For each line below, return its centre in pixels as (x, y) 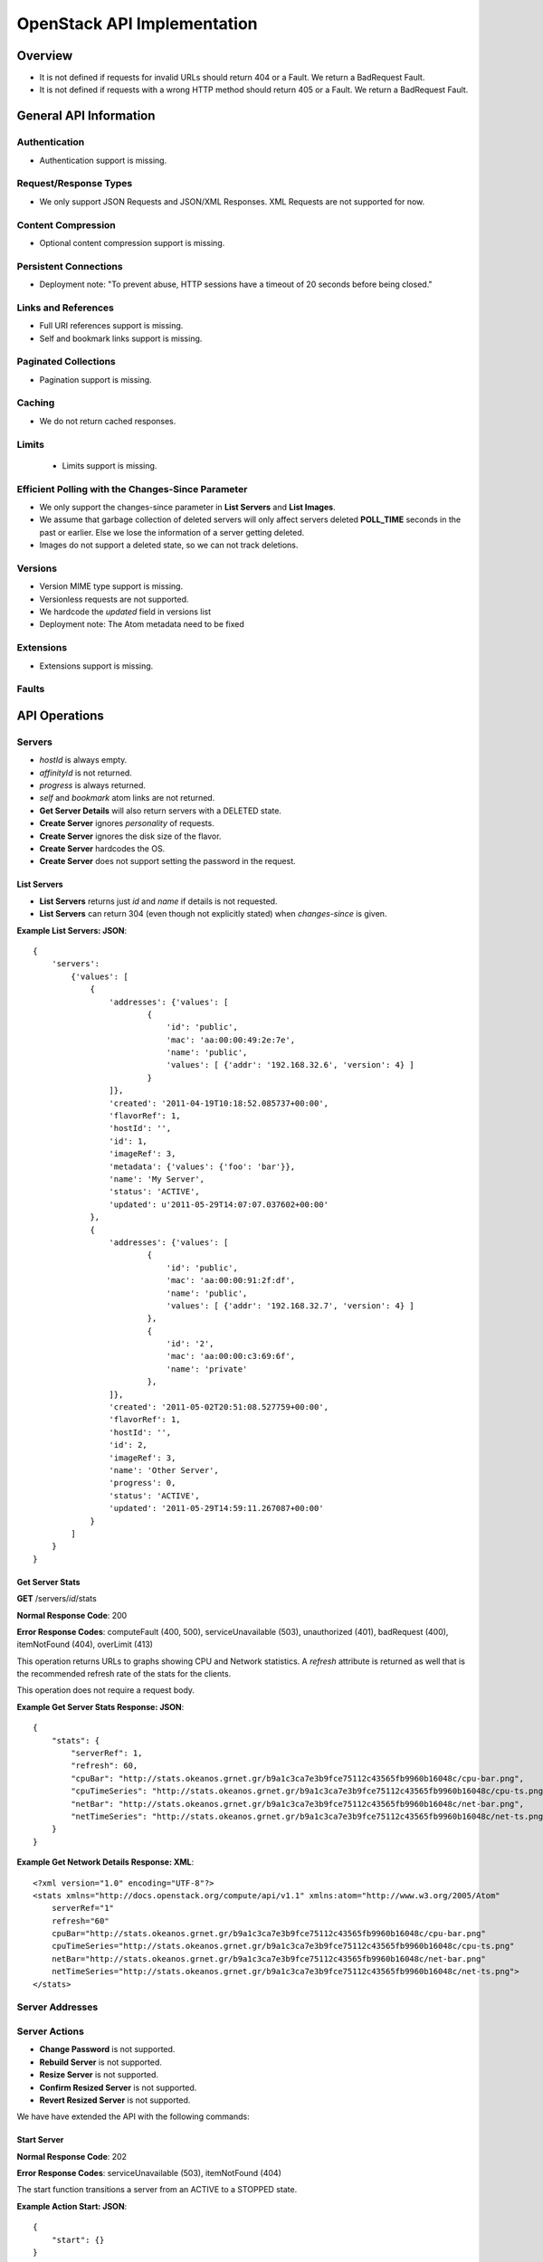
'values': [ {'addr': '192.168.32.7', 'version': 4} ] (291, 1306)
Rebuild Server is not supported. (100, 2062)
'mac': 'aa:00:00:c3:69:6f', (231, 1356)
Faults (31, 689)
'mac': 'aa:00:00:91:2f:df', (231, 1281)
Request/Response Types (75, 184)
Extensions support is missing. (96, 666)
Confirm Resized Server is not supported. (118, 2087)
